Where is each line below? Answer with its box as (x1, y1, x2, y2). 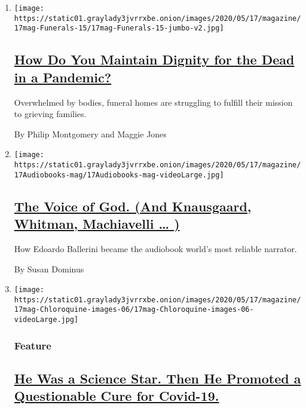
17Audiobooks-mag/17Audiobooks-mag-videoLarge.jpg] (14, 170, 224, 179)
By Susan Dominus (14, 262, 84, 275)
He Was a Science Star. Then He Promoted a (14, 369, 301, 387)
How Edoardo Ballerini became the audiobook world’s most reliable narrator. (14, 242, 297, 254)
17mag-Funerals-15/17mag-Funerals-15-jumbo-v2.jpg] (14, 24, 224, 33)
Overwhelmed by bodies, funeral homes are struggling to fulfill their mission (14, 96, 293, 108)
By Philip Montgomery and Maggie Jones (14, 127, 167, 140)
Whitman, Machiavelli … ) (14, 214, 180, 233)
